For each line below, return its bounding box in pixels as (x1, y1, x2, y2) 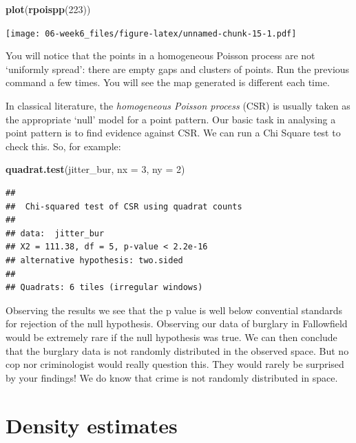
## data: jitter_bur (6, 228, 105, 238)
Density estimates (6, 411, 178, 439)
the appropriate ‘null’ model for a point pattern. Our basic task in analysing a (6, 112, 336, 126)
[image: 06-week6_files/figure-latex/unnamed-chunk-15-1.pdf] (6, 28, 297, 39)
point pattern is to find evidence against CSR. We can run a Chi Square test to (6, 125, 341, 140)
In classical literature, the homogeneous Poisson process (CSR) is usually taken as (6, 99, 350, 113)
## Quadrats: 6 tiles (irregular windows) (6, 282, 203, 293)
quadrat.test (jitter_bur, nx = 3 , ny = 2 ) (6, 162, 185, 176)
